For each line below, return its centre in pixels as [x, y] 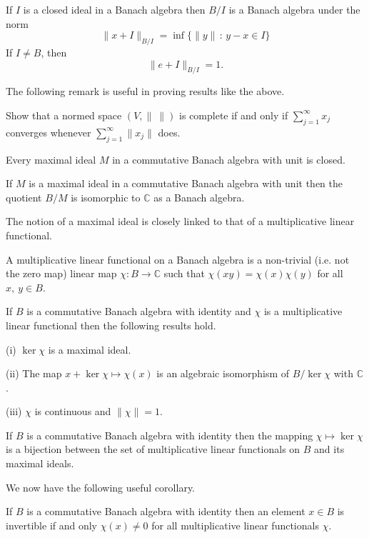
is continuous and [73, 411]
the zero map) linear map [61, 273]
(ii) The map [34, 373]
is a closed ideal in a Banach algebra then [114, 9]
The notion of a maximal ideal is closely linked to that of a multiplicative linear [180, 221]
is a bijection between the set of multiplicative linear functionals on [153, 449]
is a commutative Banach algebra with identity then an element [166, 511]
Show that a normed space [64, 115]
